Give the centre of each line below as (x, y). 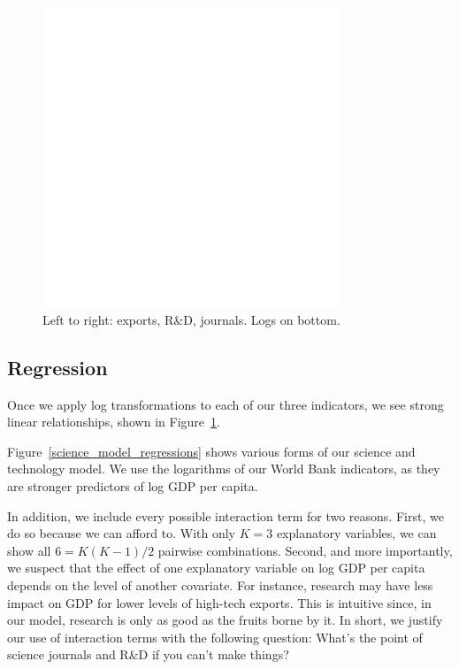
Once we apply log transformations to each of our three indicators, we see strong (226, 404)
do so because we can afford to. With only (122, 533)
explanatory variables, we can (356, 533)
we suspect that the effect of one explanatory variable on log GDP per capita (216, 568)
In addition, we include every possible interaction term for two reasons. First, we (226, 515)
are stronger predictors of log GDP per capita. (133, 485)
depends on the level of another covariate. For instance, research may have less (220, 584)
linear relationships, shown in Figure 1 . (114, 422)
